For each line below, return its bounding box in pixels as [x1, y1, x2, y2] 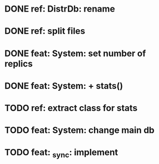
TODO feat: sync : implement [4, 147, 118, 160]
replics [4, 58, 33, 69]
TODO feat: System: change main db [4, 125, 155, 136]
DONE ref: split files [4, 26, 85, 37]
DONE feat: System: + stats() [4, 80, 123, 91]
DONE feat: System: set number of [4, 48, 146, 59]
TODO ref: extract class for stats [4, 102, 138, 114]
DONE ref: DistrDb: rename [4, 3, 115, 15]
